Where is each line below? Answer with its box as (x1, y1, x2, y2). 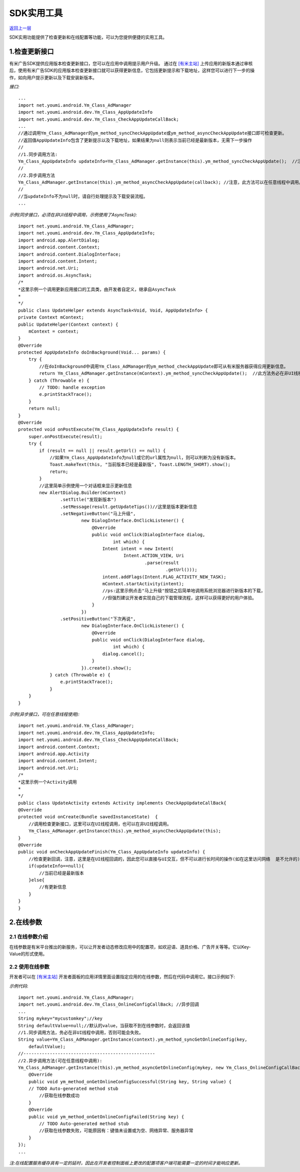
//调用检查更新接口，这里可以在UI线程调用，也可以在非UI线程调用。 (28, 821, 172, 827)
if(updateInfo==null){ (28, 863, 84, 869)
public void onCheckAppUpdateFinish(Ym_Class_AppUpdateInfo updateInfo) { (18, 849, 205, 855)
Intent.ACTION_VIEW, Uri (123, 553, 184, 559)
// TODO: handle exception (39, 385, 105, 390)
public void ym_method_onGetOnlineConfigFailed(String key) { (28, 1114, 184, 1119)
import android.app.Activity (18, 751, 89, 757)
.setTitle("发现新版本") (60, 497, 117, 503)
